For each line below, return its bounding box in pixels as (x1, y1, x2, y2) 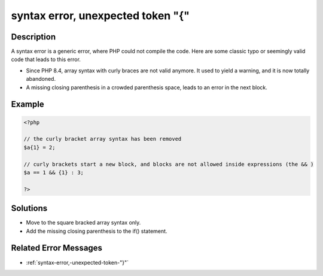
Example (11, 99, 44, 110)
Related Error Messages (11, 243, 103, 253)
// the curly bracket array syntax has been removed (23, 135, 182, 142)
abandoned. (26, 75, 56, 83)
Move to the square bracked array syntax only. (26, 219, 141, 226)
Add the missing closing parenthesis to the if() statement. (26, 228, 167, 235)
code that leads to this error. (11, 56, 81, 63)
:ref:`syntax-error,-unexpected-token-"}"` (26, 259, 129, 266)
